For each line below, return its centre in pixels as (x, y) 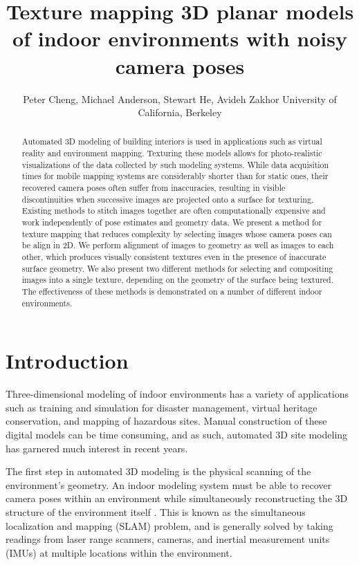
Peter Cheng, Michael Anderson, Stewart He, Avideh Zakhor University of (180, 99)
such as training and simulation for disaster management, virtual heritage (162, 407)
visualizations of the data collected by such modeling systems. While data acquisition (175, 164)
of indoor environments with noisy (180, 38)
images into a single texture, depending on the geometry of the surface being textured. (177, 280)
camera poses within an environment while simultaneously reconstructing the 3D (177, 498)
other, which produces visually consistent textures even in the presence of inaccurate (174, 257)
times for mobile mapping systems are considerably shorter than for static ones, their (175, 176)
